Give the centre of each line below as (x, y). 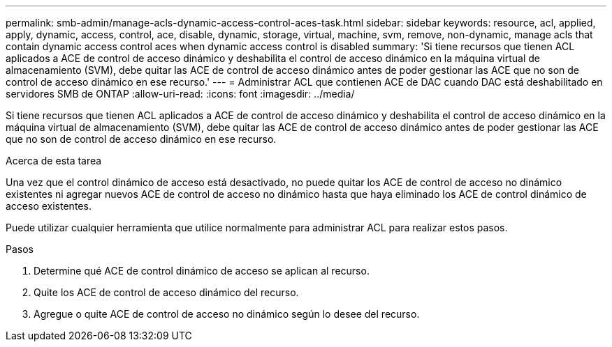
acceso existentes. (49, 206)
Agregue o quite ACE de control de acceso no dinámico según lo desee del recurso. (227, 314)
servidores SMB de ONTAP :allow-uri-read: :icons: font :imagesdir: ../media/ (180, 94)
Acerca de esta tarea (54, 161)
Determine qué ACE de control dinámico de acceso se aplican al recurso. (202, 271)
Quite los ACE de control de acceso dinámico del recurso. (166, 292)
